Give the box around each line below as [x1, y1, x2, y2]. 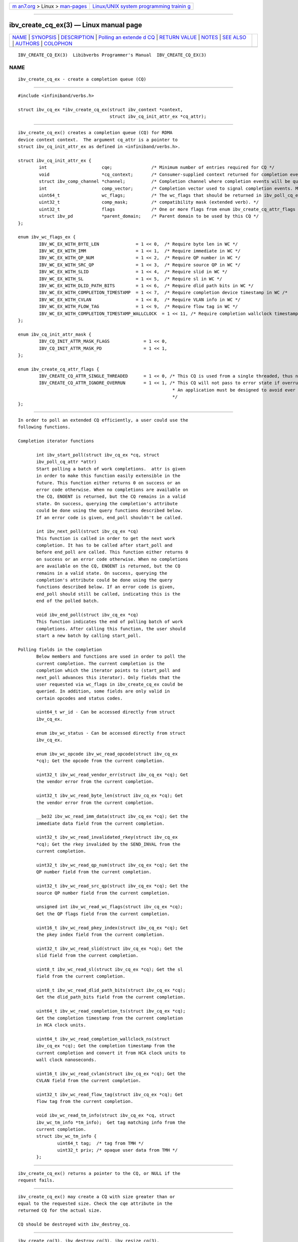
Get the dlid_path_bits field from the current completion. [36, 994, 186, 1000]
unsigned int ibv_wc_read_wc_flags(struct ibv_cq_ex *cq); [36, 904, 183, 910]
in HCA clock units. [36, 1022, 86, 1028]
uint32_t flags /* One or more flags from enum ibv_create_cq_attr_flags [39, 206, 296, 212]
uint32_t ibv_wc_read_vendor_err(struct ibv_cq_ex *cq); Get [36, 772, 188, 777]
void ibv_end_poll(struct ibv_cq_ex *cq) [36, 612, 139, 618]
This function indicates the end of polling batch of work [36, 619, 183, 624]
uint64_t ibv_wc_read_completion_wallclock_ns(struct [36, 1036, 170, 1042]
